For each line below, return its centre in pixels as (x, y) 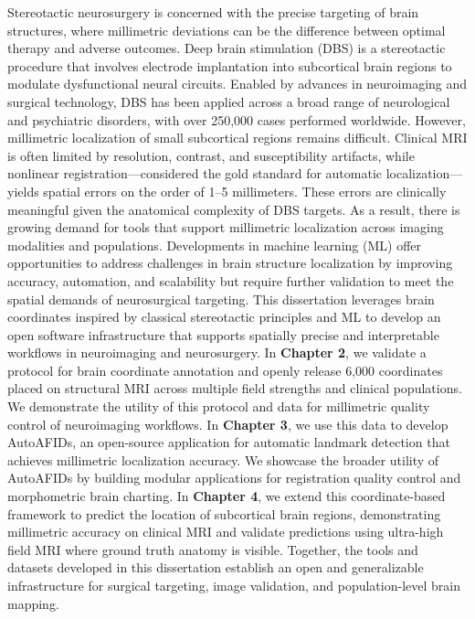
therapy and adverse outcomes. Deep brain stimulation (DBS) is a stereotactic (227, 48)
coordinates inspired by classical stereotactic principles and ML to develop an (224, 317)
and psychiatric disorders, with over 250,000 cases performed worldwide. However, (237, 119)
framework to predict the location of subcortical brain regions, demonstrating (224, 513)
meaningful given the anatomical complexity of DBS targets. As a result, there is (234, 209)
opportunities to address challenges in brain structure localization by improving (230, 263)
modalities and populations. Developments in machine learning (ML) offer (214, 245)
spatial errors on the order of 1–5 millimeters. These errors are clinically (245, 191)
